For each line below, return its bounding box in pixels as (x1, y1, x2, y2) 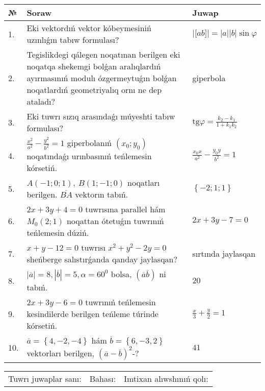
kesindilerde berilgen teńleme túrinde (26, 308, 158, 320)
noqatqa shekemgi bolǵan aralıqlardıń (26, 60, 161, 72)
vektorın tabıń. (75, 188, 128, 201)
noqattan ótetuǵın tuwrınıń (66, 215, 164, 227)
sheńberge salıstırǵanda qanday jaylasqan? (26, 253, 178, 265)
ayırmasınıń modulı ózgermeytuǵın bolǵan (26, 72, 177, 84)
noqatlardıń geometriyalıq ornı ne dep (26, 84, 162, 95)
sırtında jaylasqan (192, 247, 256, 259)
